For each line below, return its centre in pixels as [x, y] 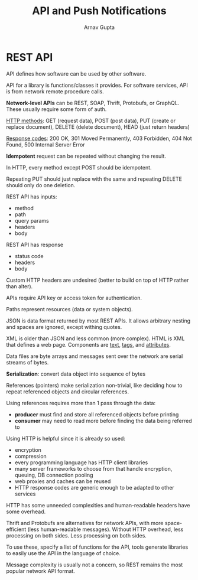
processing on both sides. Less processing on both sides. [76, 535]
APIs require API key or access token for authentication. [74, 298]
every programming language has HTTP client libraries [81, 462]
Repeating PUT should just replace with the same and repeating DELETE [94, 179]
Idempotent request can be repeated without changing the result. [86, 156]
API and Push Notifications [99, 11]
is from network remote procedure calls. [55, 91]
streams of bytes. [27, 362]
